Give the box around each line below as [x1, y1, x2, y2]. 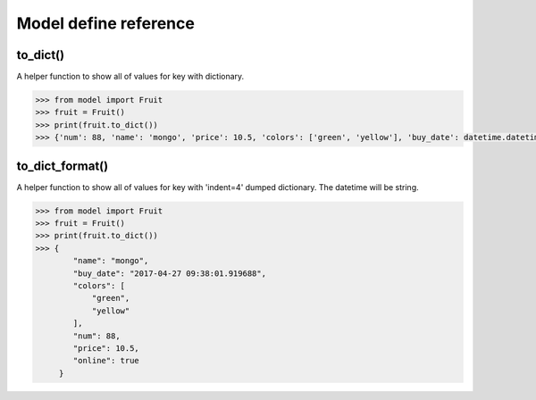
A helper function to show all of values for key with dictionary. [16, 71, 245, 82]
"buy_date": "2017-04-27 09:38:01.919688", [72, 268, 267, 279]
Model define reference [16, 13, 196, 33]
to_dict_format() [16, 158, 109, 173]
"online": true [72, 355, 140, 366]
